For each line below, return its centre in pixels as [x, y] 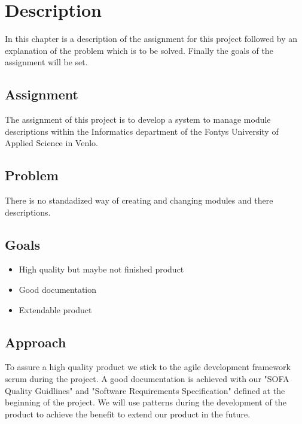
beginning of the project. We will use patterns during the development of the [146, 402]
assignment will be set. [46, 62]
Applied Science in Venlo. [51, 143]
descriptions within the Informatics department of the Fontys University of [142, 131]
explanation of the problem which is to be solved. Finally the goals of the [139, 50]
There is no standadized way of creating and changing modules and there [139, 200]
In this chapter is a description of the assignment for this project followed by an [151, 39]
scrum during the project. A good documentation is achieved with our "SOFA [147, 379]
